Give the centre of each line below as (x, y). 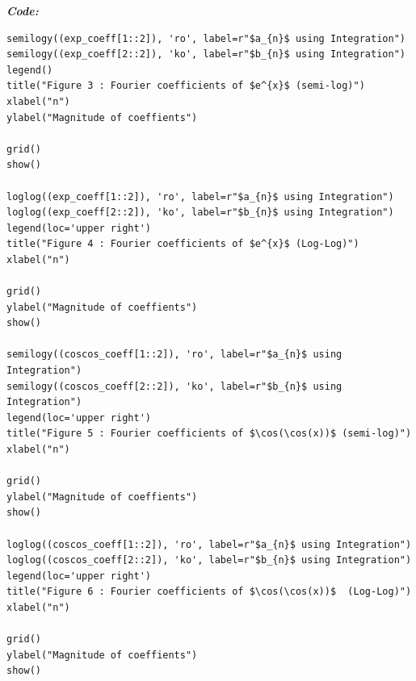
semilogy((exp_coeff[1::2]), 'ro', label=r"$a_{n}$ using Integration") (206, 38)
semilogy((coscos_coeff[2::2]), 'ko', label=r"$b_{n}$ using (174, 386)
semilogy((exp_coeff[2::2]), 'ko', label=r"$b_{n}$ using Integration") (206, 54)
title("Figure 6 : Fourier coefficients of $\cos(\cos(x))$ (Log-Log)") (209, 592)
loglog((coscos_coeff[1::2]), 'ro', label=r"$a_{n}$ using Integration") (209, 544)
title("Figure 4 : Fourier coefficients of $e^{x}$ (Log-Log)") (183, 244)
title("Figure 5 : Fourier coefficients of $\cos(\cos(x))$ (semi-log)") (209, 434)
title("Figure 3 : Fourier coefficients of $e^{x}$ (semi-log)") (186, 86)
